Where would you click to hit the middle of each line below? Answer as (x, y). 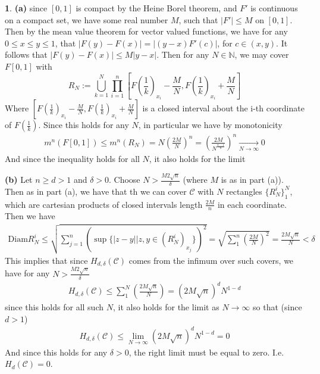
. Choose (125, 179)
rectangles (244, 191)
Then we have (30, 216)
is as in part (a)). (252, 179)
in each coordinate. (252, 204)
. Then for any (183, 54)
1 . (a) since (26, 8)
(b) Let (19, 179)
